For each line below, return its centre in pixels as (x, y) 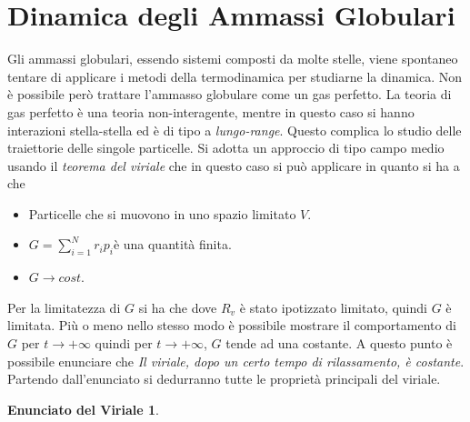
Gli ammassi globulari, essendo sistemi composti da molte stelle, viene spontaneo (233, 59)
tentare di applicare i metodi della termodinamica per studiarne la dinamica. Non (235, 76)
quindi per (124, 343)
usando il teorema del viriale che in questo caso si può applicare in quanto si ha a (234, 165)
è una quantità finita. (172, 244)
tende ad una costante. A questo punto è (339, 343)
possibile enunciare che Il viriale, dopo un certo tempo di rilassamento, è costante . (236, 361)
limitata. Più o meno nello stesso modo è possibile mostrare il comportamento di (232, 325)
